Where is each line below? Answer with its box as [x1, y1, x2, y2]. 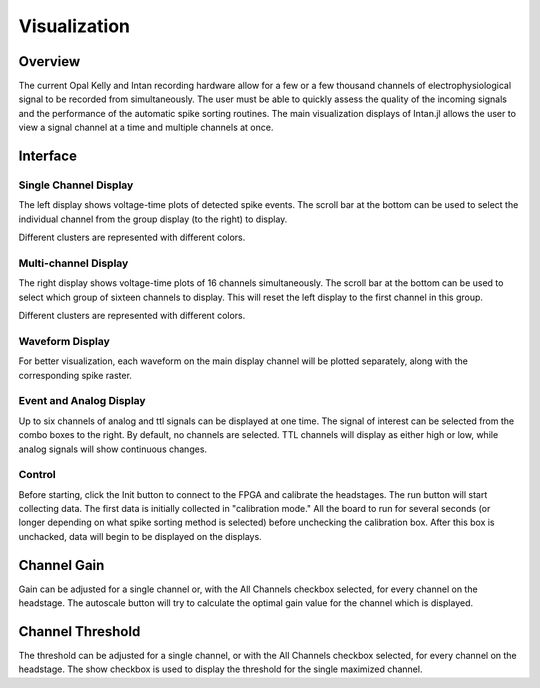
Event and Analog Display [18, 394, 146, 408]
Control [18, 468, 57, 482]
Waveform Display [18, 334, 110, 348]
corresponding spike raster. [18, 369, 132, 381]
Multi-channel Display [18, 256, 129, 270]
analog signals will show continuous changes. [18, 443, 208, 455]
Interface [18, 148, 77, 165]
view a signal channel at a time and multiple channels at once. [18, 121, 274, 134]
